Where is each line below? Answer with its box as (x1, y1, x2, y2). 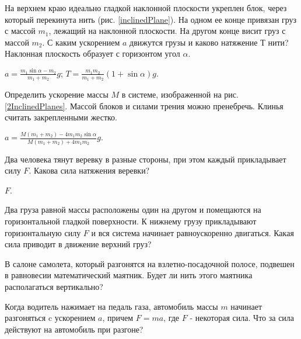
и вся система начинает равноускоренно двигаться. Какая (91, 226, 294, 238)
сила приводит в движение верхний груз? (5, 238, 152, 250)
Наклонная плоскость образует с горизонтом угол (5, 47, 180, 60)
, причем (102, 312, 134, 324)
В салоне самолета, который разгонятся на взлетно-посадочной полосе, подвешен (5, 257, 295, 269)
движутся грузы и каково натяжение (129, 36, 258, 48)
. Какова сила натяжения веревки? (29, 164, 150, 177)
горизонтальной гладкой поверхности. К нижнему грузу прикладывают (5, 215, 257, 227)
